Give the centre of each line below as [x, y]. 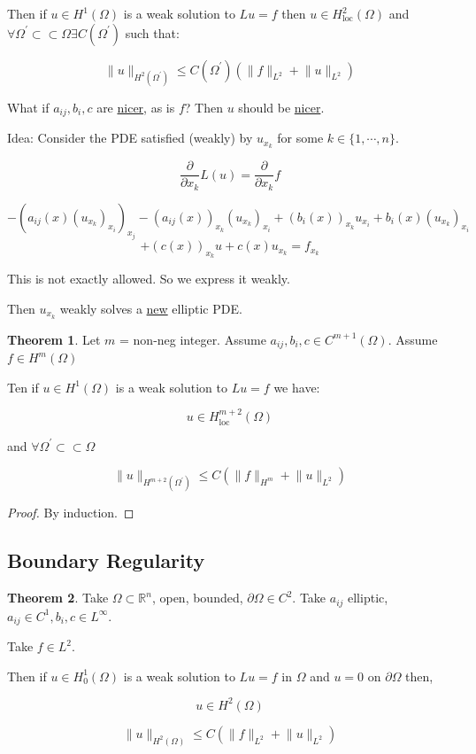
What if [28, 107]
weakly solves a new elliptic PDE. [151, 308]
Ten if [23, 387]
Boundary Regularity [106, 560]
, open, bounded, [197, 598]
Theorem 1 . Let [54, 339]
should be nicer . [281, 107]
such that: [152, 32]
